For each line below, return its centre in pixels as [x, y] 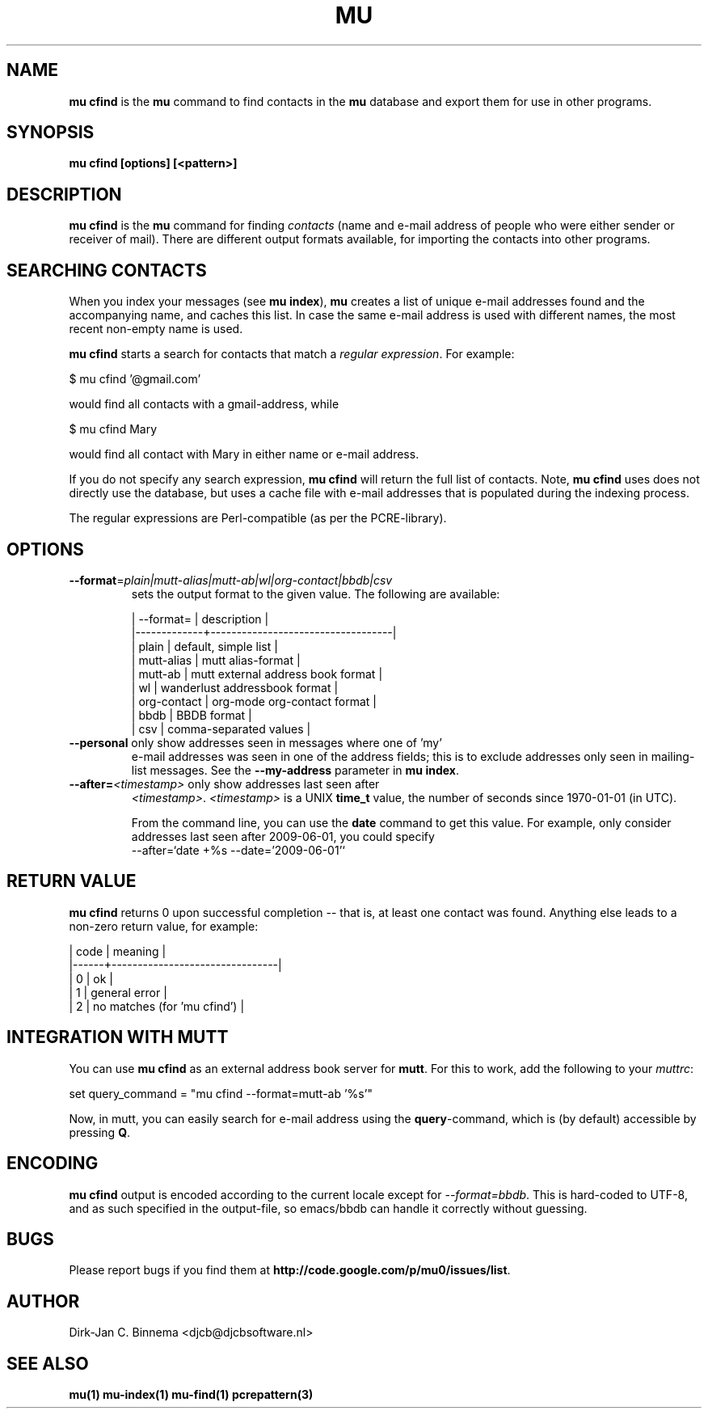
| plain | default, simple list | [204, 646]
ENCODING [53, 1164]
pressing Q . [100, 1132]
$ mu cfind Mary [113, 429]
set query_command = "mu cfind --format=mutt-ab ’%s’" [221, 1093]
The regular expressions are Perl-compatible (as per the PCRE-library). [258, 518]
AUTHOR [43, 1301]
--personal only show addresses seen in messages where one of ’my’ [255, 742]
